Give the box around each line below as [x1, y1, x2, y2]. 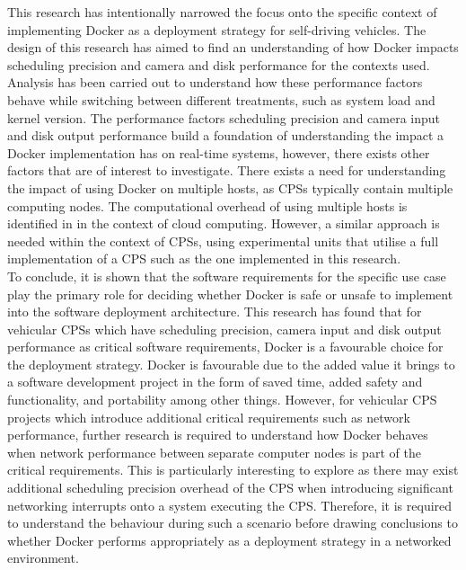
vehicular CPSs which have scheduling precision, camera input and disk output [7, 319, 442, 338]
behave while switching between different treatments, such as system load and [7, 90, 435, 109]
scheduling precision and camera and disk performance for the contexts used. [7, 55, 430, 74]
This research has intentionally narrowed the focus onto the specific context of [7, 3, 437, 21]
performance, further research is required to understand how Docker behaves [7, 425, 428, 444]
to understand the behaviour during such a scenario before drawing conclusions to [7, 513, 458, 532]
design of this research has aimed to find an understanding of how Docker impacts [7, 38, 459, 57]
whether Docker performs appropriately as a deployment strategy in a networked [7, 530, 452, 549]
